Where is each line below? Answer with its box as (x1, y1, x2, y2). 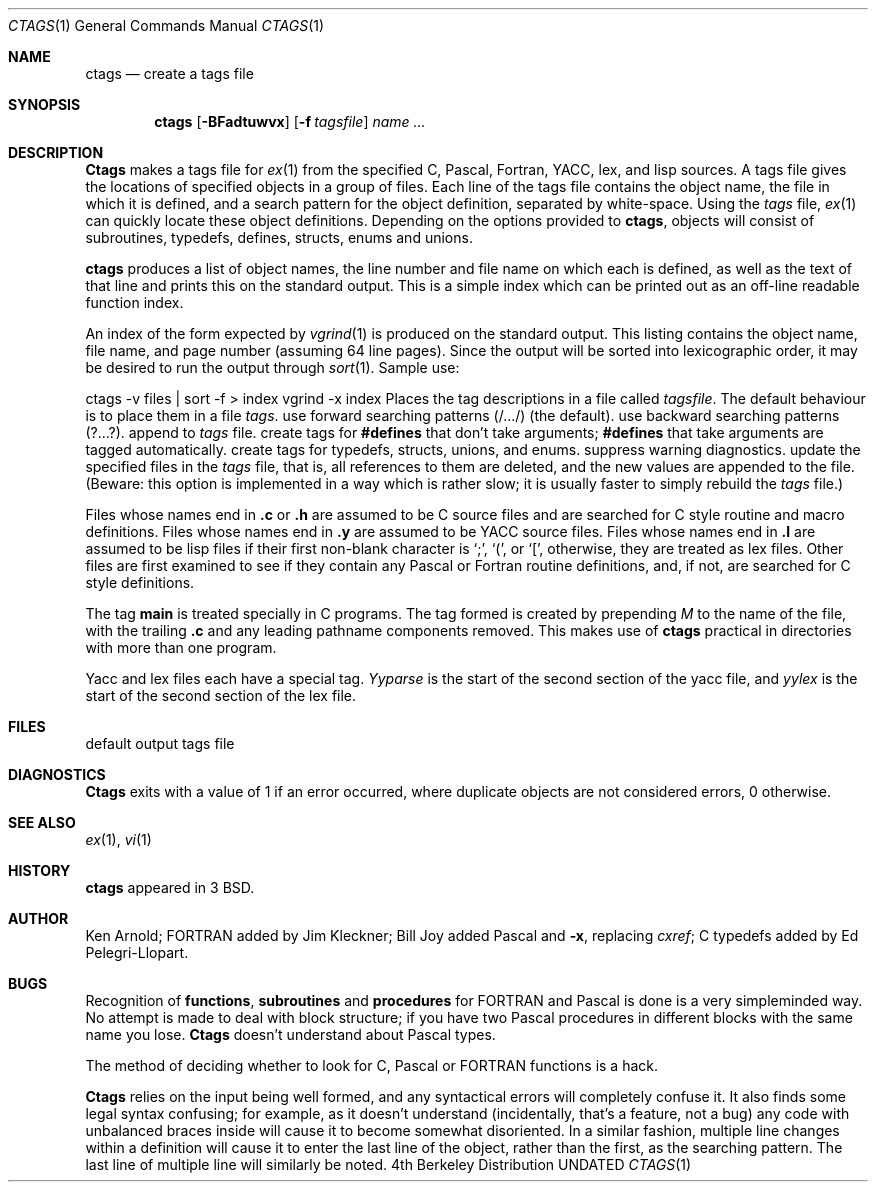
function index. (85, 294, 184, 311)
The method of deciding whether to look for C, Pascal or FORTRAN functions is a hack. (85, 1057, 659, 1074)
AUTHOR (8, 910, 69, 927)
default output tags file (85, 735, 235, 752)
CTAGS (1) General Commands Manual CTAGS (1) (8, 17, 325, 34)
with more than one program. (85, 639, 277, 656)
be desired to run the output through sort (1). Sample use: (85, 359, 460, 376)
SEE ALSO (8, 814, 76, 831)
